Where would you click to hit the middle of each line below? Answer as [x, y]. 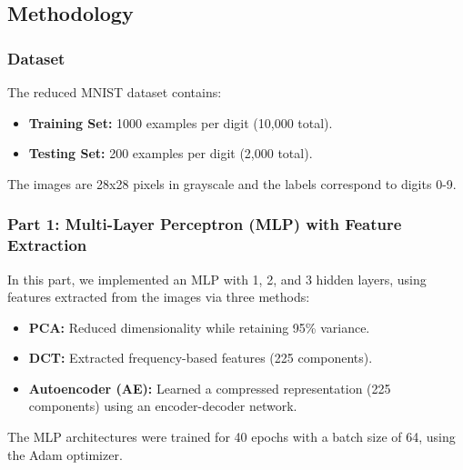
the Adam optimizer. [65, 454]
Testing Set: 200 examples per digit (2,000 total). [171, 153]
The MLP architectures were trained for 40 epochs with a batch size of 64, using [231, 437]
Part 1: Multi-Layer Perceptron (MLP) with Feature [205, 224]
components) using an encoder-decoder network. [163, 406]
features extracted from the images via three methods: [159, 297]
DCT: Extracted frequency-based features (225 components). [201, 358]
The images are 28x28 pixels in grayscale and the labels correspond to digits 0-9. [232, 183]
